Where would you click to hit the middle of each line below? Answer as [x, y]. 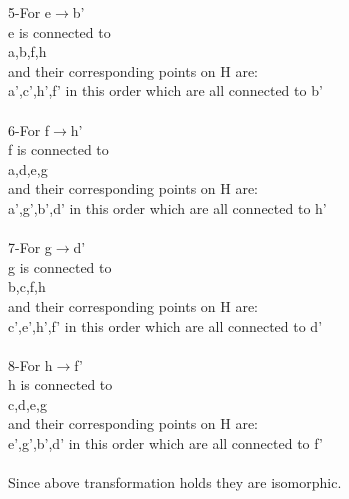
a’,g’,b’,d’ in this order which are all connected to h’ [167, 207]
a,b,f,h [27, 51]
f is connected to [58, 149]
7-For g [30, 247]
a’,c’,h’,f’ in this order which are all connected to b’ [165, 90]
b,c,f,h [27, 286]
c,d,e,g [27, 403]
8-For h [30, 364]
